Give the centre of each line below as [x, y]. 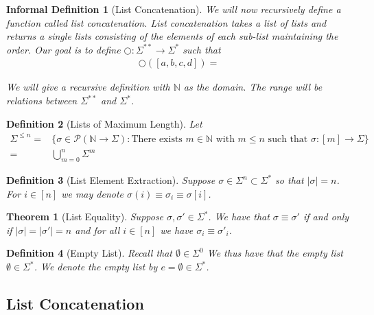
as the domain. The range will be [253, 87]
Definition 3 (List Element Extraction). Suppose [111, 180]
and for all [97, 230]
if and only [326, 217]
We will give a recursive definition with [88, 87]
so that [290, 180]
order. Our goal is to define [63, 49]
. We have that [239, 217]
